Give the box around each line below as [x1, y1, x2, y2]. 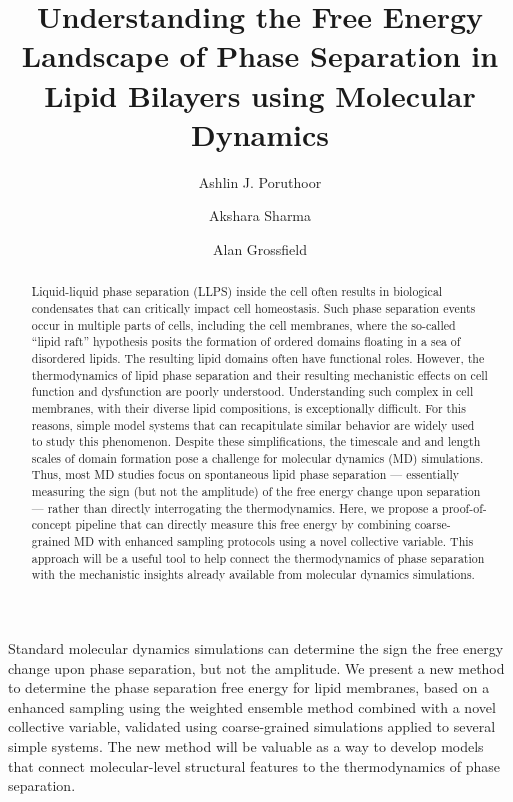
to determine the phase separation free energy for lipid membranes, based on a [8, 677, 490, 698]
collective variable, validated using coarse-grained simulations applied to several [8, 716, 496, 737]
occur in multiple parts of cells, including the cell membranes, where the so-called [31, 316, 456, 333]
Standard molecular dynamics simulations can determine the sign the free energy [8, 638, 504, 659]
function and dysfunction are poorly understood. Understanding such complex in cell [31, 383, 474, 400]
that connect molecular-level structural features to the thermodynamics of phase [8, 755, 501, 776]
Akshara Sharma [208, 205, 312, 226]
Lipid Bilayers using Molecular [44, 74, 476, 115]
